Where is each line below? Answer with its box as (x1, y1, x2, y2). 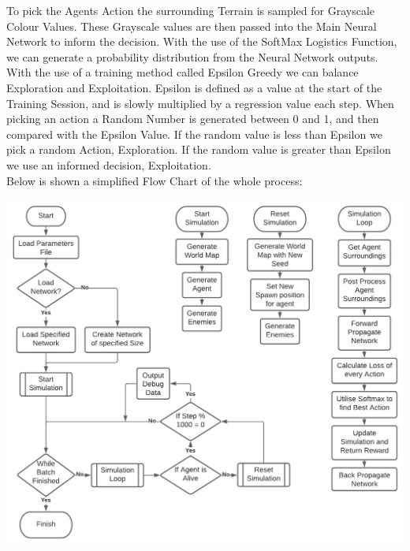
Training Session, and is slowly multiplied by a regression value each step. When (6, 95, 394, 111)
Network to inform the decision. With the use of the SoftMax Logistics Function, (6, 33, 397, 50)
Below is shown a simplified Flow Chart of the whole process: (6, 172, 303, 188)
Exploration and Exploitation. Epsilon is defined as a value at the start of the (6, 79, 382, 95)
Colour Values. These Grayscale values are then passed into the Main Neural (6, 17, 377, 34)
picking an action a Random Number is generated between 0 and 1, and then (6, 110, 379, 127)
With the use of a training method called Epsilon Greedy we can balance (6, 64, 359, 80)
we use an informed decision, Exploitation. (6, 156, 211, 173)
